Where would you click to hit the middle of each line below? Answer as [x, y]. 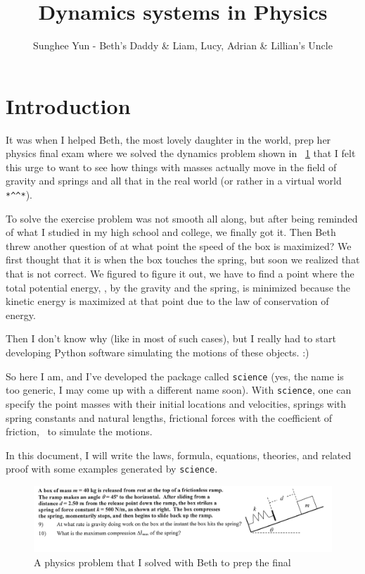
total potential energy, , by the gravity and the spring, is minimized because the [178, 287]
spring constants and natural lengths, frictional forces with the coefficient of [169, 417]
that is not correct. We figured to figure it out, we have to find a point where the [180, 274]
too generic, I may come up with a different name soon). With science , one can [179, 390]
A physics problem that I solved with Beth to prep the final [162, 562]
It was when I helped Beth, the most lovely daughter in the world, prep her [168, 139]
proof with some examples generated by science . [112, 469]
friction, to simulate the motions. [79, 431]
